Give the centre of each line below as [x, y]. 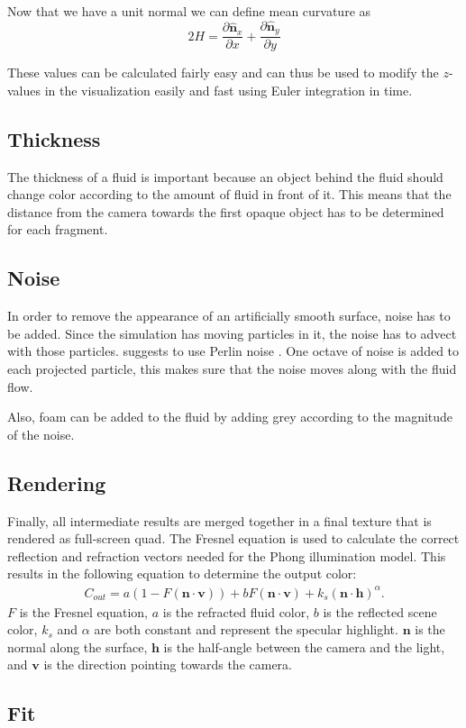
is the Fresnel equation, [84, 611]
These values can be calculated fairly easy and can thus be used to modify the [223, 73]
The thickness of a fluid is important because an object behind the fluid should [225, 176]
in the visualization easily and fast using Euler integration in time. [228, 90]
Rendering [57, 482]
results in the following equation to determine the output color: [182, 573]
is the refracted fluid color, [236, 611]
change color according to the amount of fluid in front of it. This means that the [229, 194]
